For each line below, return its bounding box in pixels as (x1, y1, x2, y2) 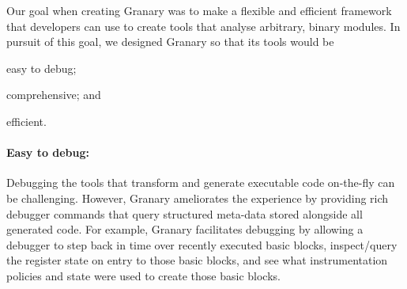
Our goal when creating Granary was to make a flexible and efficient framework (6, 2, 392, 18)
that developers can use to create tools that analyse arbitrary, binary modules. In (6, 17, 401, 34)
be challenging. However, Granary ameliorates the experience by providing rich (6, 189, 389, 206)
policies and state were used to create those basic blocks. (6, 267, 281, 283)
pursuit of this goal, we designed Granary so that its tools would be (6, 33, 334, 50)
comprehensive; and (6, 86, 101, 103)
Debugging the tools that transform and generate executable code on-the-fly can (6, 174, 395, 191)
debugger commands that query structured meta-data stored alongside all (6, 205, 363, 222)
